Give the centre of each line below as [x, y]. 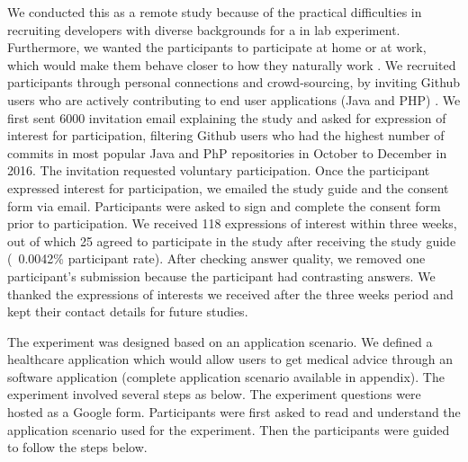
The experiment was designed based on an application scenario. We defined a [220, 341]
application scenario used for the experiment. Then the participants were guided [229, 429]
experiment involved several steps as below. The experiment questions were [214, 394]
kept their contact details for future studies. [128, 311]
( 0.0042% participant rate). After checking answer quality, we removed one [216, 258]
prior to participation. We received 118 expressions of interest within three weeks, [232, 223]
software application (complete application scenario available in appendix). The [226, 376]
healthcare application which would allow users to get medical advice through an [230, 359]
